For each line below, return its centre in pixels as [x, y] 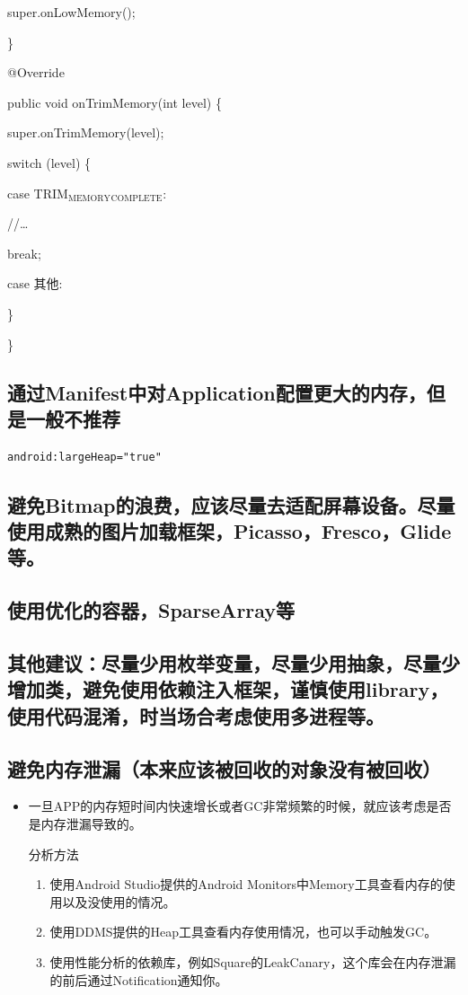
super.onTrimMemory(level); [86, 132]
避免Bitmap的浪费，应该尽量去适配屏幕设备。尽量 [231, 504]
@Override [36, 72]
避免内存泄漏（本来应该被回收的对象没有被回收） [224, 768]
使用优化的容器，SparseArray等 [151, 610]
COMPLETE [137, 199]
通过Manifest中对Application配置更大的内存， [217, 392]
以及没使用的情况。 [119, 901]
